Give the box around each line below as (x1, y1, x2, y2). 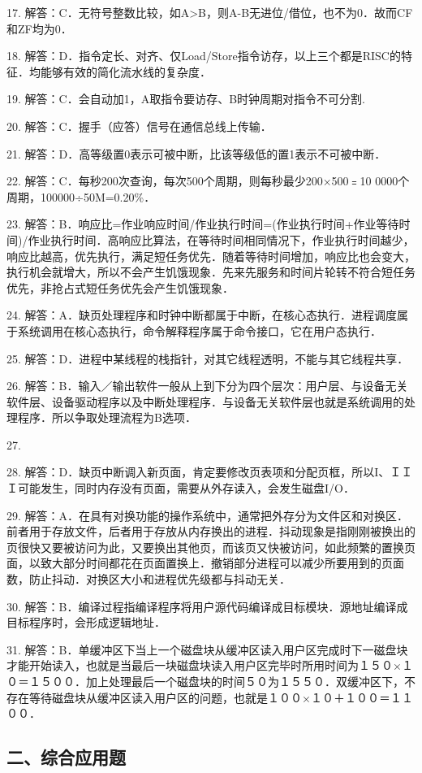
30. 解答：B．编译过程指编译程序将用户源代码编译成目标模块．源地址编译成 (6, 597, 408, 614)
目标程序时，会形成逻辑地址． (6, 614, 166, 631)
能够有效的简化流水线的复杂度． (40, 63, 211, 80)
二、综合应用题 (6, 745, 126, 770)
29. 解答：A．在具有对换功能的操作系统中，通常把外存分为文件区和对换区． (6, 506, 409, 523)
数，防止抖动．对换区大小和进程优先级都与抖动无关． (6, 571, 291, 588)
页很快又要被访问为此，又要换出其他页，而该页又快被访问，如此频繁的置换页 (6, 538, 416, 555)
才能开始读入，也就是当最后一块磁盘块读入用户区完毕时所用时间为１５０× (6, 657, 402, 674)
